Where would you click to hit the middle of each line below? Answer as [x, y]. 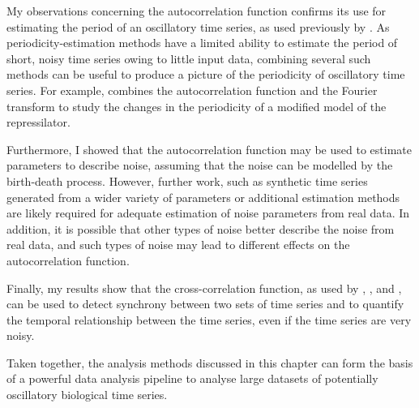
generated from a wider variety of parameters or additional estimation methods [203, 197]
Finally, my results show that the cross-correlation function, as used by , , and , [204, 288]
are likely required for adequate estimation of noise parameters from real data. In [208, 213]
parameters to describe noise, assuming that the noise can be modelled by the [200, 165]
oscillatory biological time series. [87, 395]
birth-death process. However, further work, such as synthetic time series [187, 180]
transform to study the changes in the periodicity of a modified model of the [197, 106]
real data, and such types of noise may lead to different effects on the [178, 245]
